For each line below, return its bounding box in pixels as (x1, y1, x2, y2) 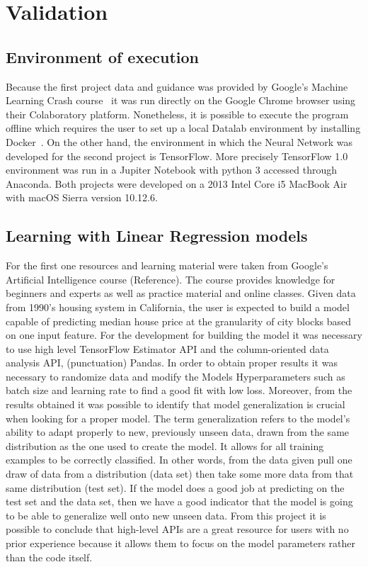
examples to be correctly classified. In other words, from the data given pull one (6, 452, 352, 467)
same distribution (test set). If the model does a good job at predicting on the (6, 480, 345, 495)
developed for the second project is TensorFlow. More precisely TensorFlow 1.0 (6, 148, 348, 163)
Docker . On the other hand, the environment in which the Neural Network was (6, 134, 353, 149)
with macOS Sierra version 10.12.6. (6, 190, 158, 205)
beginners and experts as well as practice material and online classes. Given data (6, 286, 356, 301)
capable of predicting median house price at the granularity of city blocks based (6, 313, 352, 328)
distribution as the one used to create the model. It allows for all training (6, 438, 324, 453)
